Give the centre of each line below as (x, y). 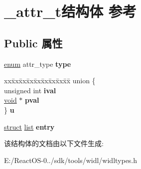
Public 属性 (33, 43)
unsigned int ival (30, 90)
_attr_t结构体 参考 (70, 11)
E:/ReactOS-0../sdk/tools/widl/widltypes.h (71, 160)
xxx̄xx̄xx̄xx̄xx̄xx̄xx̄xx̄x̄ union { (50, 81)
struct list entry (29, 126)
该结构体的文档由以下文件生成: (54, 143)
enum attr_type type (38, 64)
